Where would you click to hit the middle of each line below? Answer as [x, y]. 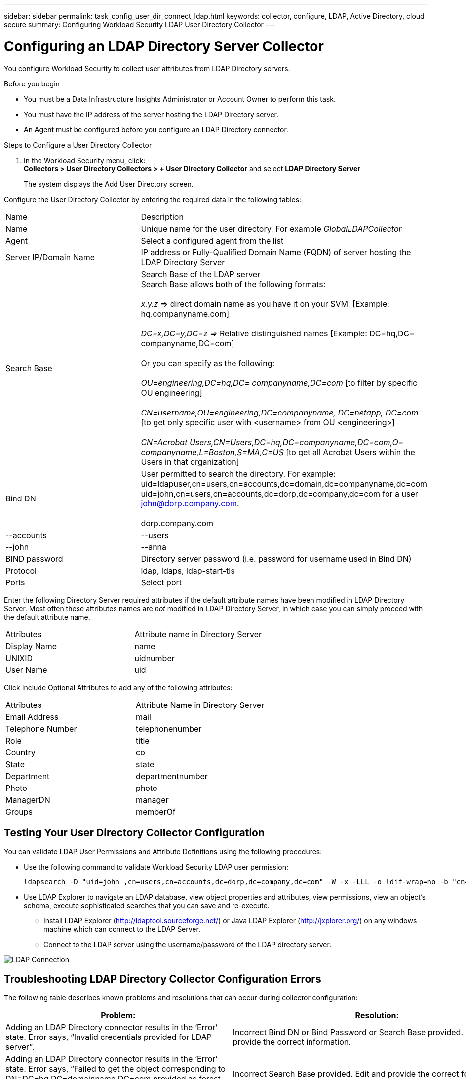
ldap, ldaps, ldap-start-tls [188, 570]
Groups [19, 811]
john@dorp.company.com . [190, 503]
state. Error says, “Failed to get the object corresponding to [116, 1069]
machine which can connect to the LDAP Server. [122, 929]
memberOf [156, 811]
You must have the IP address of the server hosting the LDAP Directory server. [151, 114]
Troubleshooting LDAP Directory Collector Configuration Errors [163, 979]
